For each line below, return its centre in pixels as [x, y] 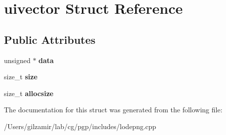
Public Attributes [50, 39]
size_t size [21, 77]
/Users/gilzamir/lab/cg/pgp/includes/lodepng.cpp [80, 126]
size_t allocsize [29, 93]
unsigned [17, 60]
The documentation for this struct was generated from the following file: [113, 110]
